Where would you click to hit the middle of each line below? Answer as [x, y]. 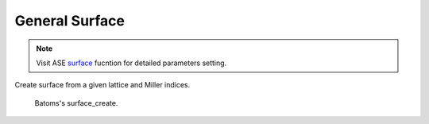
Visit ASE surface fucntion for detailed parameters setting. [131, 63]
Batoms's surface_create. [76, 103]
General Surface [70, 21]
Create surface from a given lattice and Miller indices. [102, 85]
